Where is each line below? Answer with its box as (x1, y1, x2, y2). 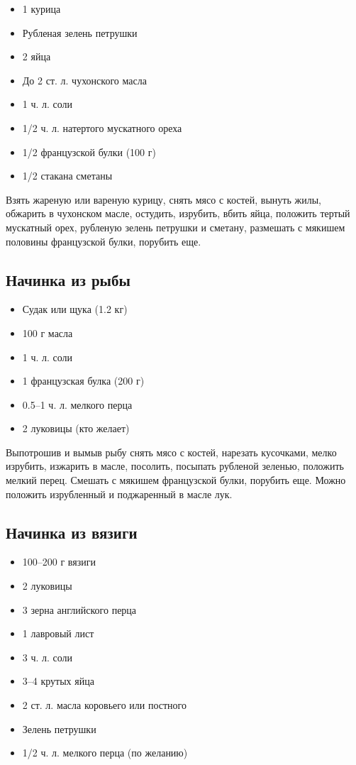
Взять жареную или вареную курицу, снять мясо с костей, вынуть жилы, (6, 192, 321, 207)
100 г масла (22, 325, 73, 340)
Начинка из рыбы (6, 268, 130, 290)
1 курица (22, 1, 61, 16)
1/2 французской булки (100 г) (22, 144, 156, 159)
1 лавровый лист (22, 626, 94, 641)
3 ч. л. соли (22, 649, 73, 664)
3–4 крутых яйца (22, 673, 94, 688)
